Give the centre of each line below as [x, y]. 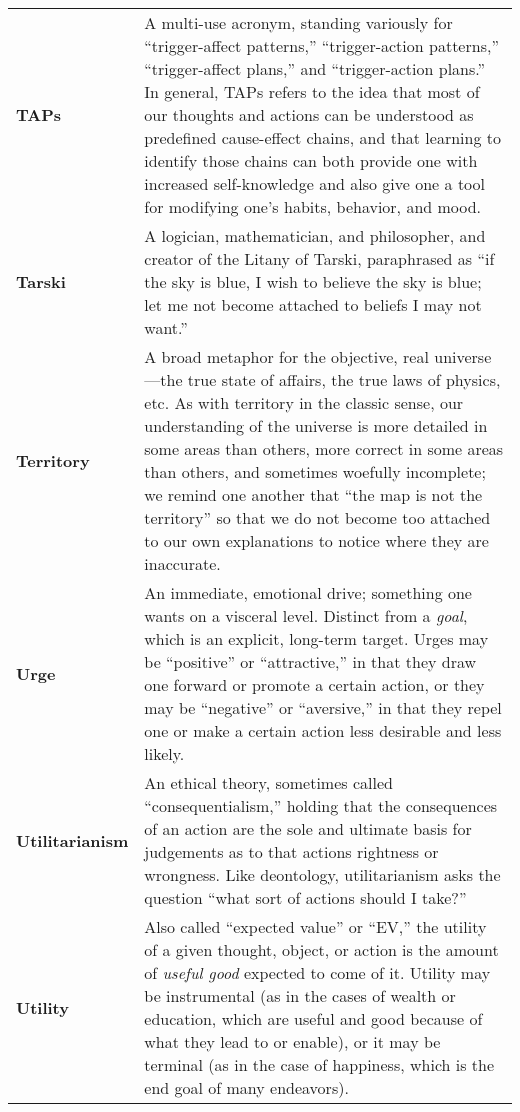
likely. [164, 753]
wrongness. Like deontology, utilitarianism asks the [322, 874]
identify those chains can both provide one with [311, 160]
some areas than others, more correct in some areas [324, 448]
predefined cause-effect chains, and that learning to [322, 137]
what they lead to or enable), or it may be [292, 1041]
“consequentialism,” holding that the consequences [321, 805]
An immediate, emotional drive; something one [308, 592]
